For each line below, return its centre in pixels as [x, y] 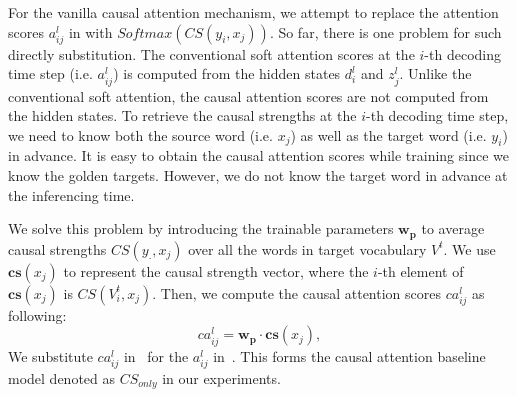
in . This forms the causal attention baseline [349, 355]
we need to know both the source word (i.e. [140, 134]
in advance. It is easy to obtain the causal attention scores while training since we [258, 155]
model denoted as [62, 377]
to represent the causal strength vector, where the [216, 270]
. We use [469, 248]
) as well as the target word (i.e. [388, 134]
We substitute [50, 355]
